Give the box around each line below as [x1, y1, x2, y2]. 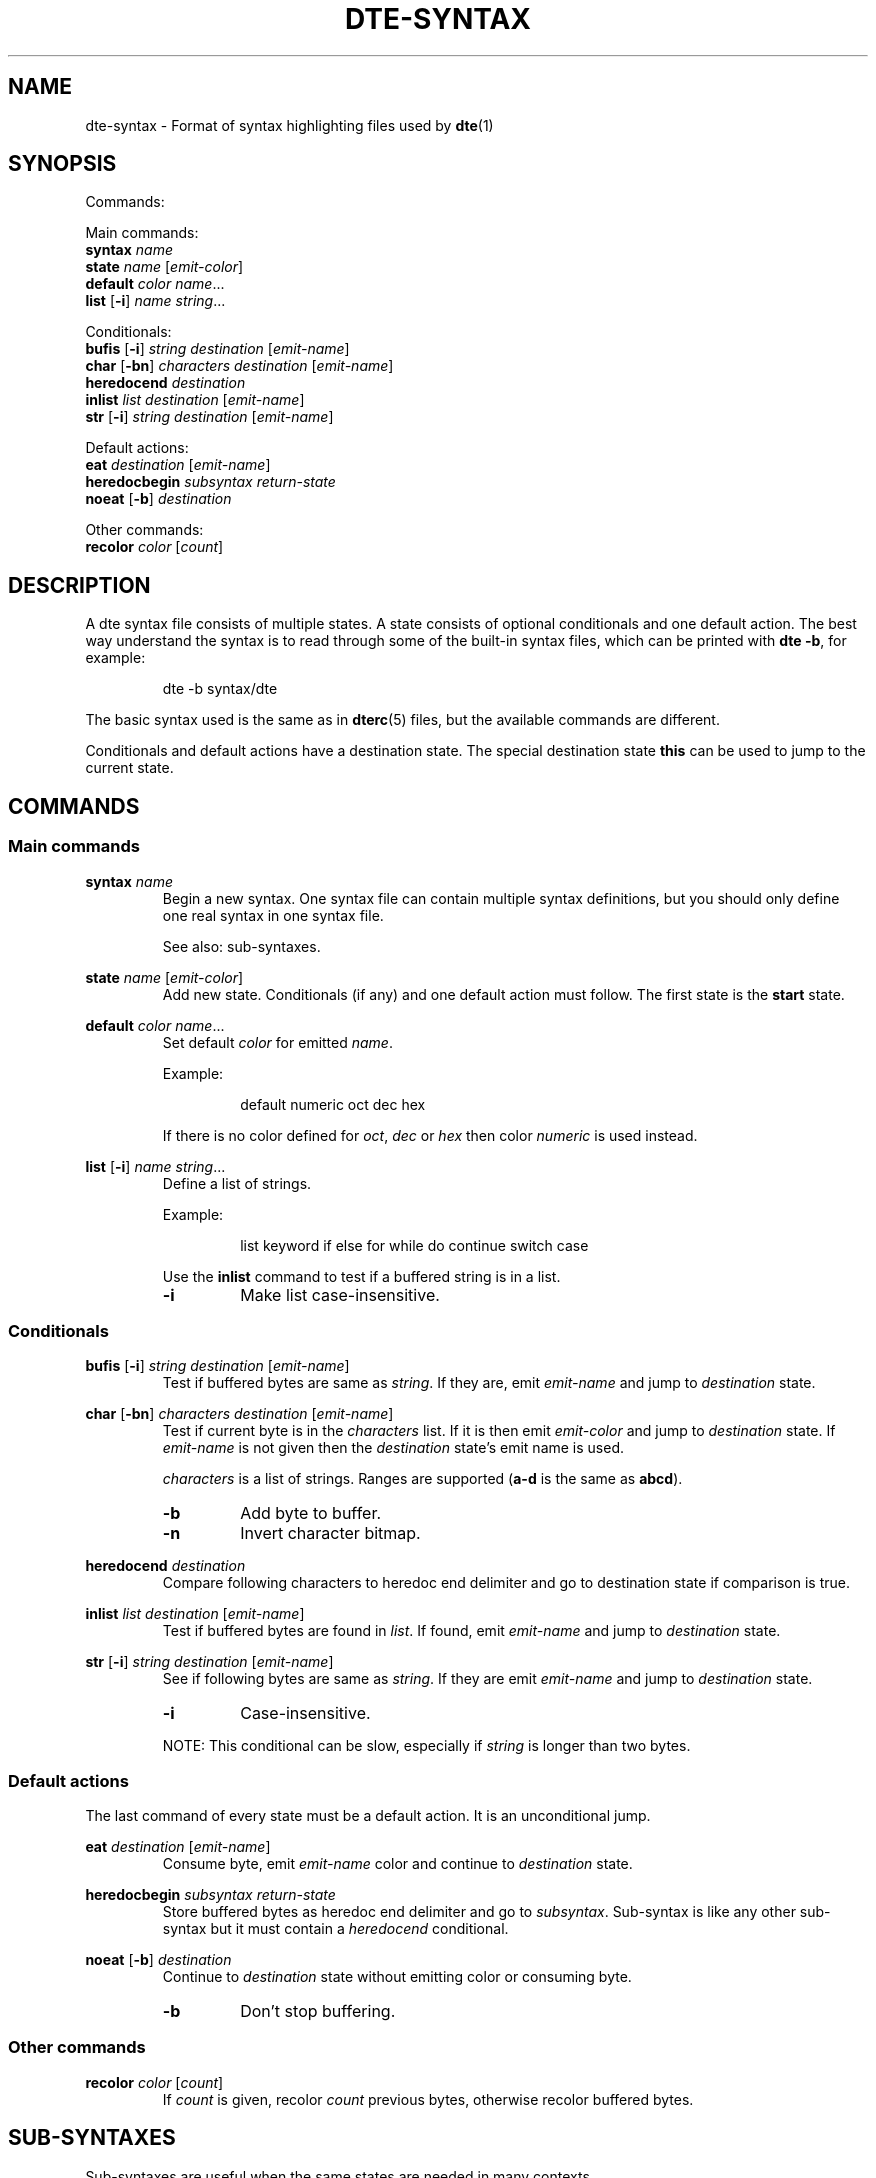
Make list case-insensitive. [240, 1284, 440, 1305]
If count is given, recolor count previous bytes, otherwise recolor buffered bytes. [162, 2090, 694, 2108]
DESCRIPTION [8, 572, 151, 598]
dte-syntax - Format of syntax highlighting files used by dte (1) [85, 116, 494, 134]
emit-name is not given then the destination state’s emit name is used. [162, 1439, 625, 1457]
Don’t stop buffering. [240, 2001, 396, 2021]
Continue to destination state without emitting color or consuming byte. [162, 1968, 632, 1985]
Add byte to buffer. [240, 1503, 382, 1524]
